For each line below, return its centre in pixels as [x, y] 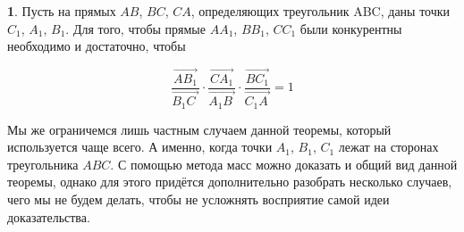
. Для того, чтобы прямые [135, 28]
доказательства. [49, 216]
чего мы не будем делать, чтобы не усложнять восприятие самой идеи [198, 199]
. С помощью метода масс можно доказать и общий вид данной [284, 164]
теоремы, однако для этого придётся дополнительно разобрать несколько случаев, [230, 182]
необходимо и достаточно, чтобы [97, 46]
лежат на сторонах [388, 147]
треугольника [43, 164]
